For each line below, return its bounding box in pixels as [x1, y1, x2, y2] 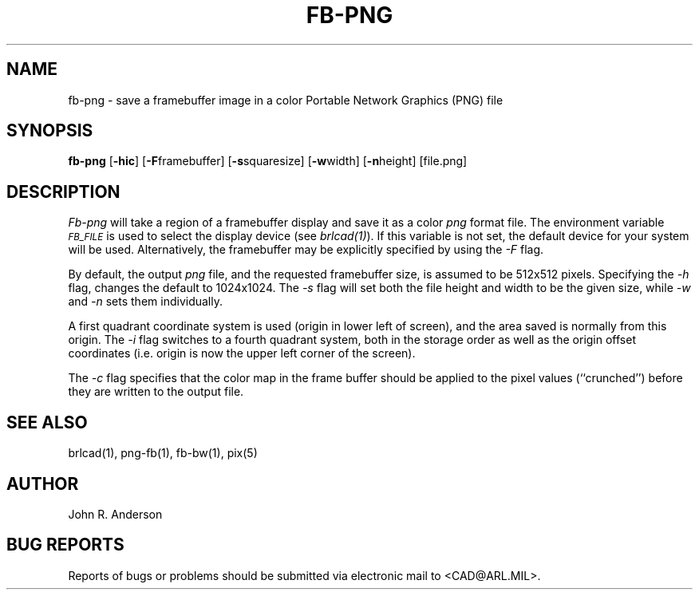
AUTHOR [6, 473, 79, 494]
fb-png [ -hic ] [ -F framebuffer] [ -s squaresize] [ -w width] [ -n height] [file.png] [68, 154, 468, 168]
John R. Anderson [68, 507, 163, 521]
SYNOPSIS [6, 120, 93, 141]
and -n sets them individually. [68, 294, 223, 309]
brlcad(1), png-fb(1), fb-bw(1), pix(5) [68, 446, 258, 460]
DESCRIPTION [6, 181, 120, 202]
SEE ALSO [6, 412, 88, 432]
